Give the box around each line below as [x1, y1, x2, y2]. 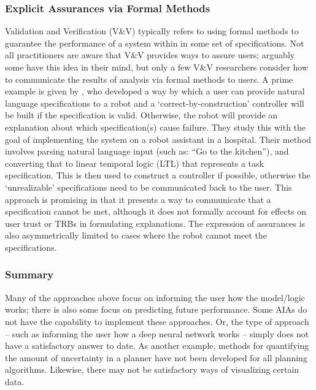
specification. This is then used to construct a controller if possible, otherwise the [5, 169, 310, 182]
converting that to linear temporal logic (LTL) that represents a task [5, 156, 264, 169]
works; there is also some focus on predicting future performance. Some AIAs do [5, 303, 307, 316]
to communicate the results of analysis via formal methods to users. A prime [5, 72, 293, 85]
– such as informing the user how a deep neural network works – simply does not [5, 327, 309, 340]
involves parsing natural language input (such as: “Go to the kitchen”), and [5, 145, 289, 158]
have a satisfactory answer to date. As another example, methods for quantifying [5, 339, 309, 352]
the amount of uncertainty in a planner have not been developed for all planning [5, 351, 307, 364]
